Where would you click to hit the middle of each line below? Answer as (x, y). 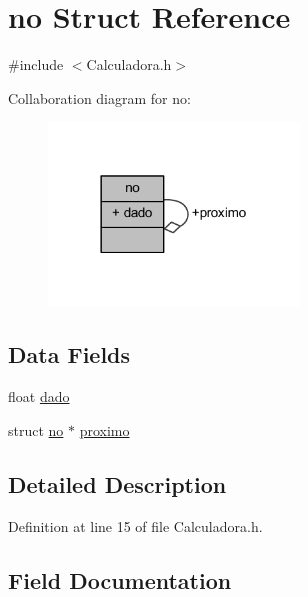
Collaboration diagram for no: (99, 97)
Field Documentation (120, 579)
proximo (104, 429)
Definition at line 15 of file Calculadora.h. (135, 525)
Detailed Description (117, 483)
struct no (36, 429)
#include (36, 64)
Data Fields (69, 354)
